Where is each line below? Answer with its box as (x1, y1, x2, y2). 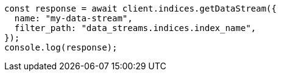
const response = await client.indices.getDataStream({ (4, 4, 277, 13)
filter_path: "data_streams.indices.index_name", (14, 23, 257, 33)
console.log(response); (4, 43, 118, 52)
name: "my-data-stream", (14, 13, 133, 23)
